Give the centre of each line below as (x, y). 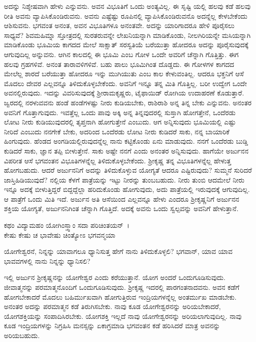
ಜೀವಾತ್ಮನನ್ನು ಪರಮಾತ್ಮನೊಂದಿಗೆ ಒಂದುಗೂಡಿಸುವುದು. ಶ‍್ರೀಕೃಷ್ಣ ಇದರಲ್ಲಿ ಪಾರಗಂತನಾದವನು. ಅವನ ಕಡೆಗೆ (122, 287)
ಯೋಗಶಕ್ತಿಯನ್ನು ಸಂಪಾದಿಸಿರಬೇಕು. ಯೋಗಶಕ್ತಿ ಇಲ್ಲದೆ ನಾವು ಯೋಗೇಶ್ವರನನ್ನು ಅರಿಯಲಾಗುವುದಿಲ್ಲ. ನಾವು (123, 316)
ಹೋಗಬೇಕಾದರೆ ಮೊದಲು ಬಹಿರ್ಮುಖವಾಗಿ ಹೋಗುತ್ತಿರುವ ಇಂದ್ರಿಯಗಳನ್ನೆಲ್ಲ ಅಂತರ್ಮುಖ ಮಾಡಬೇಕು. (120, 296)
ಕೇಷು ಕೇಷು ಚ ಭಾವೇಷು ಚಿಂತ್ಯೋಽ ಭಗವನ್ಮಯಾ (60, 234)
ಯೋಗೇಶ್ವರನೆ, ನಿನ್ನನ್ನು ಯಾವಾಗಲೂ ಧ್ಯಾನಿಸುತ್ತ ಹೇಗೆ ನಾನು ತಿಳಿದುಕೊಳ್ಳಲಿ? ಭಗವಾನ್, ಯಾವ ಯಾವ (118, 251)
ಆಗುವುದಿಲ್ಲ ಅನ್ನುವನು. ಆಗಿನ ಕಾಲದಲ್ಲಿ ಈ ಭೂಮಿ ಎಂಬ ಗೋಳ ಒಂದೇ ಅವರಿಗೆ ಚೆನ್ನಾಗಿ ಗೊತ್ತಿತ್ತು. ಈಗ (121, 54)
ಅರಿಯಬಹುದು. (22, 335)
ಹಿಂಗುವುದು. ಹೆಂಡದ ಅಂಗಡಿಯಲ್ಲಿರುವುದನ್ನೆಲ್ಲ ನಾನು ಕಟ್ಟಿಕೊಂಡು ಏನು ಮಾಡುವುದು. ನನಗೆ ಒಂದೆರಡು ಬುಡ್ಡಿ (126, 141)
